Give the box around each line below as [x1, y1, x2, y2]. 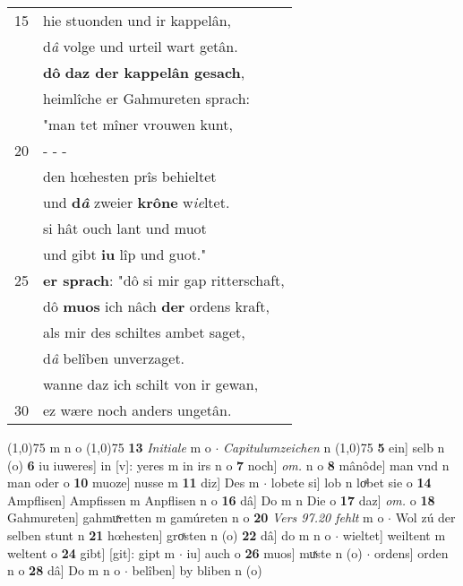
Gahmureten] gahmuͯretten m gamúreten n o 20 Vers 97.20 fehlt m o [7, 508, 384, 527]
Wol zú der [395, 508, 456, 527]
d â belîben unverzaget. [43, 348, 185, 368]
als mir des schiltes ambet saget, [43, 322, 245, 342]
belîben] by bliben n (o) [132, 561, 262, 580]
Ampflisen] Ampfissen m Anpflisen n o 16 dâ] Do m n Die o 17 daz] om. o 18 [7, 490, 435, 509]
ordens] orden [373, 543, 449, 562]
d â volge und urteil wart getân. [43, 36, 238, 56]
